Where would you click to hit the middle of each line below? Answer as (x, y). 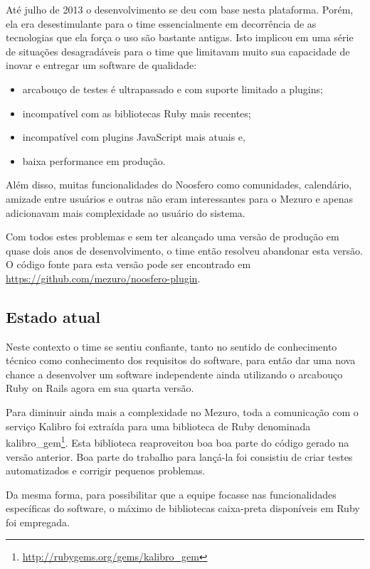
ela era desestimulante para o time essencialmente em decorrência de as (161, 23)
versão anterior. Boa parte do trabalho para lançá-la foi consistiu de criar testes (179, 456)
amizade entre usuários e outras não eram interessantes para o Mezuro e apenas (180, 198)
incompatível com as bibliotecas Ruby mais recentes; (137, 113)
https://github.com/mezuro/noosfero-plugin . (103, 278)
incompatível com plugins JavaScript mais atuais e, (134, 137)
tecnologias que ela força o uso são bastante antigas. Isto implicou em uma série (180, 37)
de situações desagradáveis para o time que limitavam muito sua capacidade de (178, 51)
